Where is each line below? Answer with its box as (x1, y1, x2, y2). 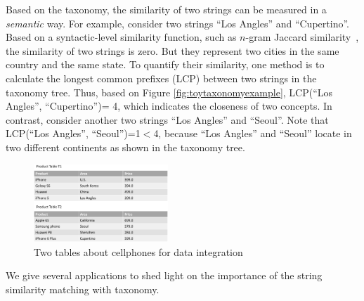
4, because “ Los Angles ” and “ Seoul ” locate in (153, 126, 352, 141)
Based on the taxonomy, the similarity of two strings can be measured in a (6, 2, 327, 16)
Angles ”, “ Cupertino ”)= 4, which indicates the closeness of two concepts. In (6, 98, 332, 113)
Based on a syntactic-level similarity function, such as (6, 30, 237, 44)
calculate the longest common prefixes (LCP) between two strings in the (6, 70, 317, 85)
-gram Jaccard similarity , (245, 30, 359, 44)
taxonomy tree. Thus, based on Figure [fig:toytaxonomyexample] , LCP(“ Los (6, 84, 333, 99)
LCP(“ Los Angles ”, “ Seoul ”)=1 (6, 126, 141, 141)
